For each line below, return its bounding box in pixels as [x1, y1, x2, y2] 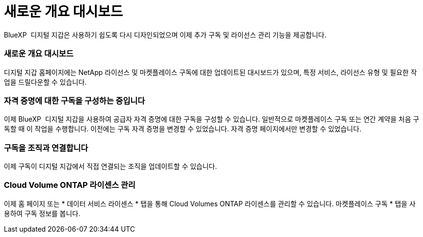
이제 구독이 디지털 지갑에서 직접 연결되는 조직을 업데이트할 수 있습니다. [4, 162, 217, 170]
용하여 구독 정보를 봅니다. [4, 209, 81, 218]
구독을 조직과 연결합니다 [4, 143, 88, 153]
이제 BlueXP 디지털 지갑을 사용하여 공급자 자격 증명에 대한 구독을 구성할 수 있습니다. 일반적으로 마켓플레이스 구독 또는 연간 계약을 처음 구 [4, 115, 420, 124]
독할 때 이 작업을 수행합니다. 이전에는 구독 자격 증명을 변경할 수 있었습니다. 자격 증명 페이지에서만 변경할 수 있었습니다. [4, 125, 361, 133]
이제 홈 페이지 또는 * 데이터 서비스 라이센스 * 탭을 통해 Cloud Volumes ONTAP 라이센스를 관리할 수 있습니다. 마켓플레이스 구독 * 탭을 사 [4, 199, 416, 208]
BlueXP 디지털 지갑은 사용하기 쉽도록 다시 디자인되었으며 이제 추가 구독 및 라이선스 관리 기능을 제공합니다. [4, 30, 327, 39]
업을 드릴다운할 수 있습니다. [4, 77, 87, 86]
